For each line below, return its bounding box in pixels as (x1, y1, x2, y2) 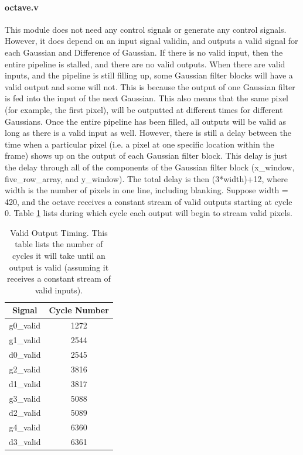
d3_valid (9, 436, 41, 448)
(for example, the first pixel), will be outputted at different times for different (5, 103, 283, 115)
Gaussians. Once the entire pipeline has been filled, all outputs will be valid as (5, 115, 287, 127)
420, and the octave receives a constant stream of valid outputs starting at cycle (5, 195, 292, 207)
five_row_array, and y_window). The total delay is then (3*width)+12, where (5, 172, 288, 184)
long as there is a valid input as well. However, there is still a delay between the (5, 126, 291, 139)
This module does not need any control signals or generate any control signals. (5, 23, 287, 35)
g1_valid (9, 334, 41, 346)
